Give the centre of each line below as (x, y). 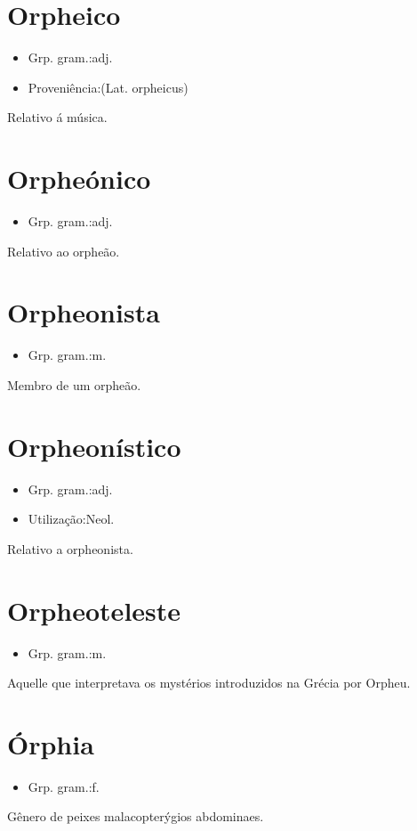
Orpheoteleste (94, 610)
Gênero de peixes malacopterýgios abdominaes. (136, 816)
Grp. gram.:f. (64, 786)
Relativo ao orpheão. (64, 251)
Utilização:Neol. (71, 519)
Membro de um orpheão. (74, 384)
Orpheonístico (94, 446)
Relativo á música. (57, 117)
